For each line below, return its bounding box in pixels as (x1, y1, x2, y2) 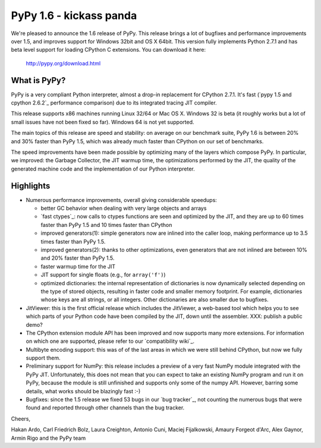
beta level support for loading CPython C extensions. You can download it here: (11, 46, 206, 53)
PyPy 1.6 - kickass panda (11, 9, 137, 22)
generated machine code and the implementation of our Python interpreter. (11, 165, 196, 172)
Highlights (11, 181, 51, 191)
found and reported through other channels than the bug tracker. (26, 404, 185, 411)
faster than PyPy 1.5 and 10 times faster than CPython (40, 221, 172, 228)
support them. (26, 354, 61, 362)
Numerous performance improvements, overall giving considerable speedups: (26, 196, 217, 203)
